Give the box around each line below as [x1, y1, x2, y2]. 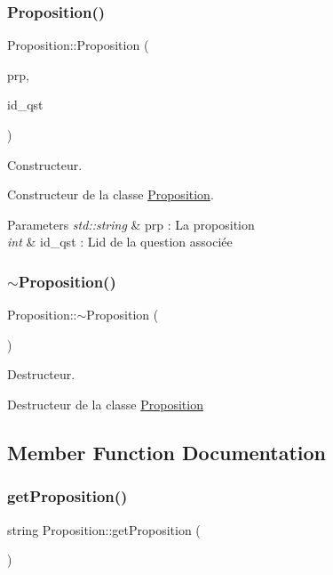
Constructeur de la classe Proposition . [7, 185, 214, 204]
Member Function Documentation [7, 438, 327, 466]
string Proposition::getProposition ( [7, 520, 201, 539]
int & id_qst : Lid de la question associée [7, 232, 233, 251]
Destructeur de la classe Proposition [7, 394, 203, 413]
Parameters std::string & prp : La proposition [7, 215, 255, 233]
